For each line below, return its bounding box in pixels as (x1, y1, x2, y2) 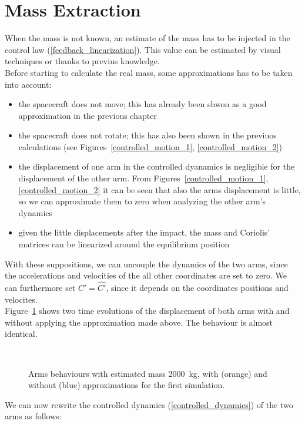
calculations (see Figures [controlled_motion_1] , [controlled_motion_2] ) (18, 140, 283, 153)
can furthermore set (5, 281, 76, 294)
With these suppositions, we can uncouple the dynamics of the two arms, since (5, 257, 288, 270)
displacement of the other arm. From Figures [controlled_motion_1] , (18, 172, 269, 184)
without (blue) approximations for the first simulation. (28, 379, 225, 391)
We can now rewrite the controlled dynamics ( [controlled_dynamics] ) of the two (5, 398, 293, 410)
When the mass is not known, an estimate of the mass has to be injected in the (5, 32, 290, 44)
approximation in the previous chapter (18, 109, 157, 121)
